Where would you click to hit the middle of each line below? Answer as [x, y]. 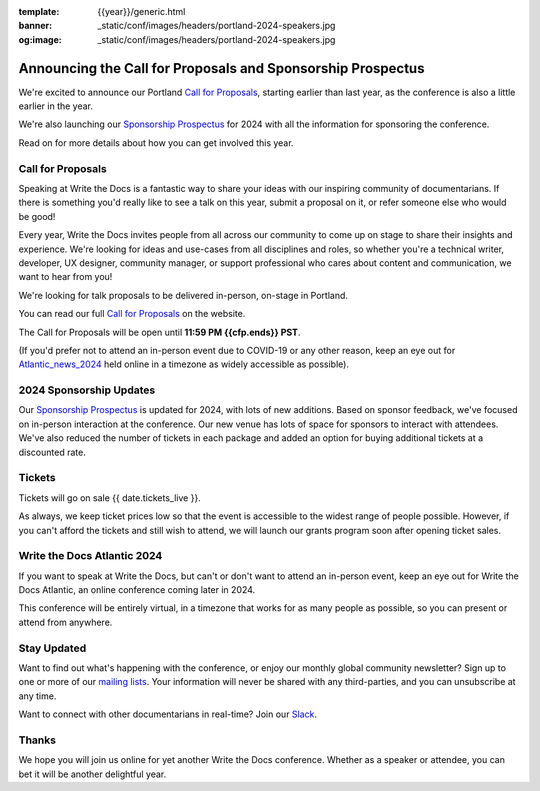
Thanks [37, 740]
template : [39, 11]
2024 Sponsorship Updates [87, 390]
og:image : [40, 39]
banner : [35, 26]
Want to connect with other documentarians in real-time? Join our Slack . [168, 714]
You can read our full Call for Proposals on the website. [132, 314]
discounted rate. [52, 452]
